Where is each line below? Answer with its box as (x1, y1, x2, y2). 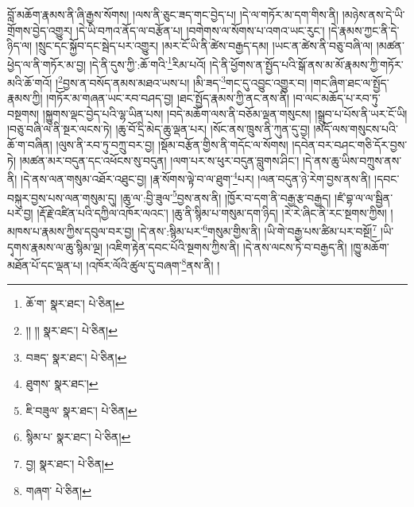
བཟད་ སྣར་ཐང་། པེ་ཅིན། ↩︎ (25, 348, 127, 365)
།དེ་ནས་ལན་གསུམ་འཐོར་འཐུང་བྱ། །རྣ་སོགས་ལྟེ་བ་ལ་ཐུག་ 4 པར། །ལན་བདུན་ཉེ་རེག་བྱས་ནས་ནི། (21, 168, 371, 186)
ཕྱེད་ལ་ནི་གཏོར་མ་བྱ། (7, 56, 87, 72)
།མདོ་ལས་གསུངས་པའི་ (313, 121, 398, 137)
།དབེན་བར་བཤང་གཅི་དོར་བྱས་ (292, 136, 408, 153)
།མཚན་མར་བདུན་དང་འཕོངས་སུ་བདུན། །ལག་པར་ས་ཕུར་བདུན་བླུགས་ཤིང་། (19, 152, 300, 168)
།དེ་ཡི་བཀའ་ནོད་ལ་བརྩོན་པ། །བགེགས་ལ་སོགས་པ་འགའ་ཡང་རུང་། (75, 21, 325, 38)
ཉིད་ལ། (7, 37, 33, 54)
